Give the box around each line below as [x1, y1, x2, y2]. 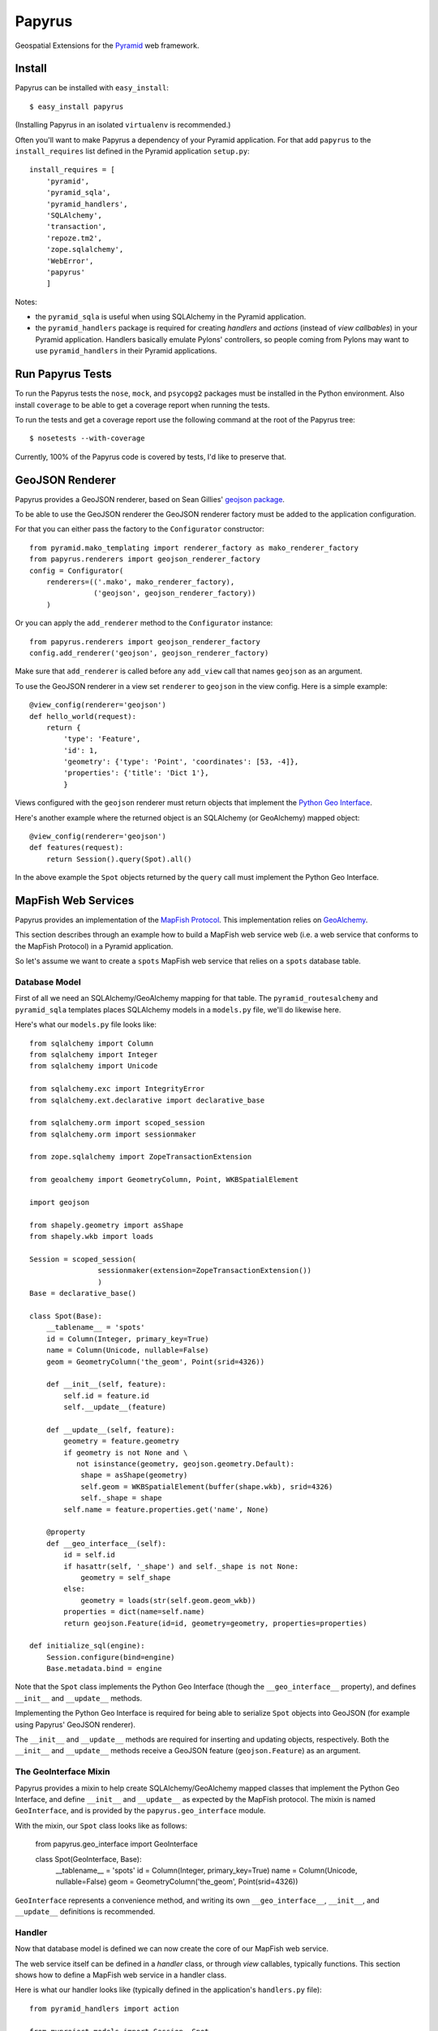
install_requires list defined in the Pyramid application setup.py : [15, 146, 251, 156]
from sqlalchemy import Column [29, 1038, 154, 1048]
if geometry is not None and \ [63, 1448, 188, 1457]
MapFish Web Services [15, 894, 135, 907]
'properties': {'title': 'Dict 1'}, [63, 769, 210, 777]
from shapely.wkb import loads [29, 1232, 154, 1241]
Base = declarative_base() [29, 1288, 137, 1298]
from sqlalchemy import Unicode [29, 1061, 158, 1071]
